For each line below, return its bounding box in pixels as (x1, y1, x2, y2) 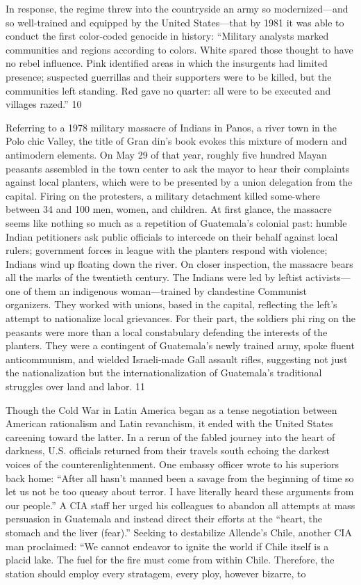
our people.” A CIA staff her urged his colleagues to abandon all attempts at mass (6, 497, 355, 512)
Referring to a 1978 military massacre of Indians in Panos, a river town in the (6, 120, 337, 134)
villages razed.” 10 (6, 97, 82, 111)
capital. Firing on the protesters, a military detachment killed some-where (6, 188, 320, 202)
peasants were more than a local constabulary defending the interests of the (6, 324, 328, 339)
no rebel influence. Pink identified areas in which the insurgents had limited (6, 56, 328, 70)
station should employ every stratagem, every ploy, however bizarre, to (6, 566, 306, 580)
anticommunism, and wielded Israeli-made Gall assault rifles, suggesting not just (6, 351, 348, 366)
